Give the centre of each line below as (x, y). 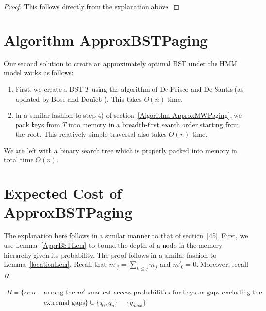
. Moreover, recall (222, 264)
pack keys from (38, 124)
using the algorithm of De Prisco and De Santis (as (167, 89)
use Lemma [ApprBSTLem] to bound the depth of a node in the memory (113, 245)
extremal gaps (64, 302)
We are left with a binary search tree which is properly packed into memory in (121, 150)
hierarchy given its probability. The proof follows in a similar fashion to (110, 254)
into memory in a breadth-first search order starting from (154, 124)
